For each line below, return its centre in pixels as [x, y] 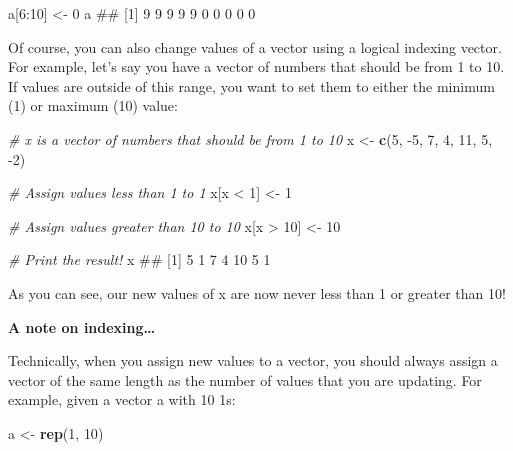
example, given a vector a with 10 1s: [122, 399]
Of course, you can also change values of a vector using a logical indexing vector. [255, 46]
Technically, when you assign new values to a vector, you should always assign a [253, 360]
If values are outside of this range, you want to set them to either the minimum [251, 85]
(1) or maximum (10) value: [93, 105]
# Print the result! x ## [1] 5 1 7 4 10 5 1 [139, 259]
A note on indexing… [82, 326]
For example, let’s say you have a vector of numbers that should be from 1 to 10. [256, 66]
